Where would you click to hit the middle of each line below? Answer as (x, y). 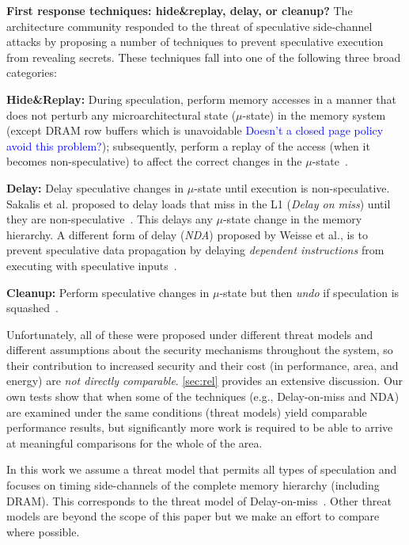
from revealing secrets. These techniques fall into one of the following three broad (204, 57)
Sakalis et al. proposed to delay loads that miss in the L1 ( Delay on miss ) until (199, 203)
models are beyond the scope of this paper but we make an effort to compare (193, 516)
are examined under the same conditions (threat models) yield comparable (187, 412)
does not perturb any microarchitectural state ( (121, 114)
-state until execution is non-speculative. (292, 187)
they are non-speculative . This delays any (110, 219)
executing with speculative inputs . (92, 265)
